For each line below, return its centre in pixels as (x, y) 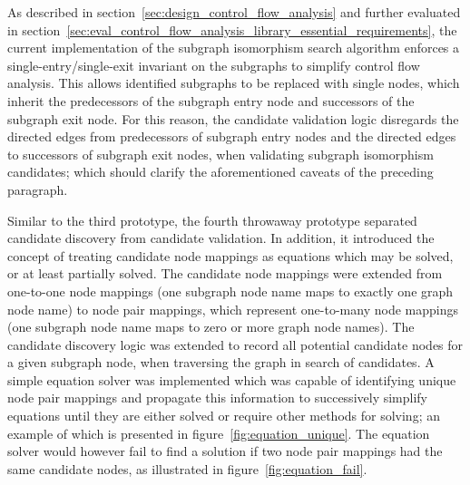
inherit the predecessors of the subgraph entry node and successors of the (211, 100)
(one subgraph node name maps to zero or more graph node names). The (211, 327)
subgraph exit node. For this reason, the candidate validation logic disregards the (233, 118)
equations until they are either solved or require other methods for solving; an (224, 416)
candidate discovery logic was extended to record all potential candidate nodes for (235, 344)
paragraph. (38, 189)
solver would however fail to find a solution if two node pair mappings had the (225, 451)
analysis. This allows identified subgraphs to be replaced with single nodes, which (234, 83)
